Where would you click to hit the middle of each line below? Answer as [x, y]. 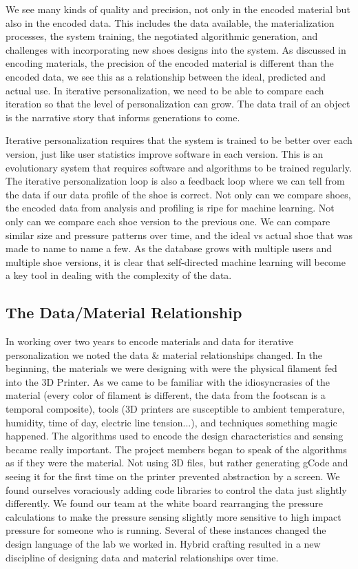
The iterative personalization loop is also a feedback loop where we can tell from [175, 181]
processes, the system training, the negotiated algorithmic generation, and [162, 36]
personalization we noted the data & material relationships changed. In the [164, 354]
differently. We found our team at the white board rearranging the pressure [164, 503]
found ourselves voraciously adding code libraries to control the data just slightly [176, 489]
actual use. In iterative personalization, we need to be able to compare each [165, 90]
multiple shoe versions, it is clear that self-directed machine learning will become [176, 261]
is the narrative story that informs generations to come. [123, 117]
